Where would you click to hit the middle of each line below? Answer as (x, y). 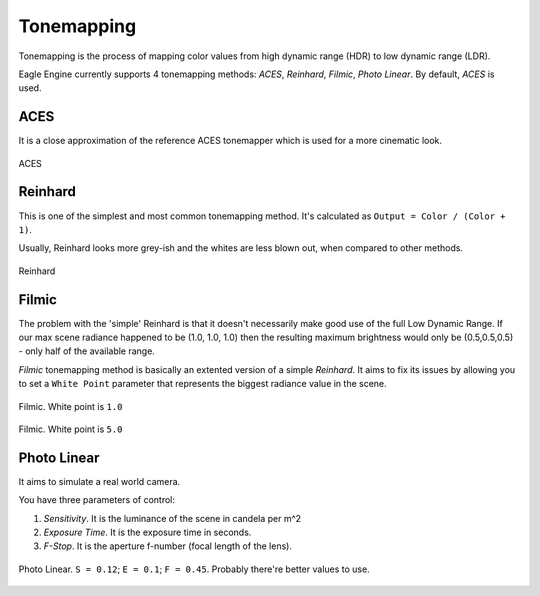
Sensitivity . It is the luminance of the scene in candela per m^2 (172, 518)
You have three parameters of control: (96, 500)
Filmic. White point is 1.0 (70, 406)
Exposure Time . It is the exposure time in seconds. (147, 532)
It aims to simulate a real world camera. (99, 481)
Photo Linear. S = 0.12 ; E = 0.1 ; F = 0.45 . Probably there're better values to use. (194, 569)
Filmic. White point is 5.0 (70, 429)
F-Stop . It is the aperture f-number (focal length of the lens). (167, 546)
